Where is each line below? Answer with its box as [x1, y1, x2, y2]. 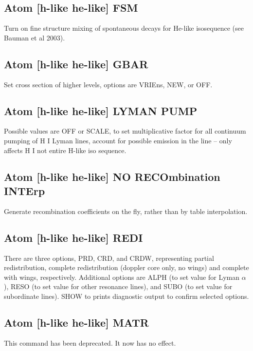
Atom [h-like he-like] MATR [4, 314, 149, 330]
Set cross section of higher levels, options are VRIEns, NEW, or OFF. [4, 79, 213, 89]
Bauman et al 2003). [4, 32, 65, 42]
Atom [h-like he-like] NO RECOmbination [4, 169, 220, 184]
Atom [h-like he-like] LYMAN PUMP [4, 103, 198, 118]
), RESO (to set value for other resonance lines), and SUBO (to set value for [4, 281, 233, 292]
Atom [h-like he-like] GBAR [4, 56, 148, 71]
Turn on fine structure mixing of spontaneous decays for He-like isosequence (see [4, 23, 244, 33]
